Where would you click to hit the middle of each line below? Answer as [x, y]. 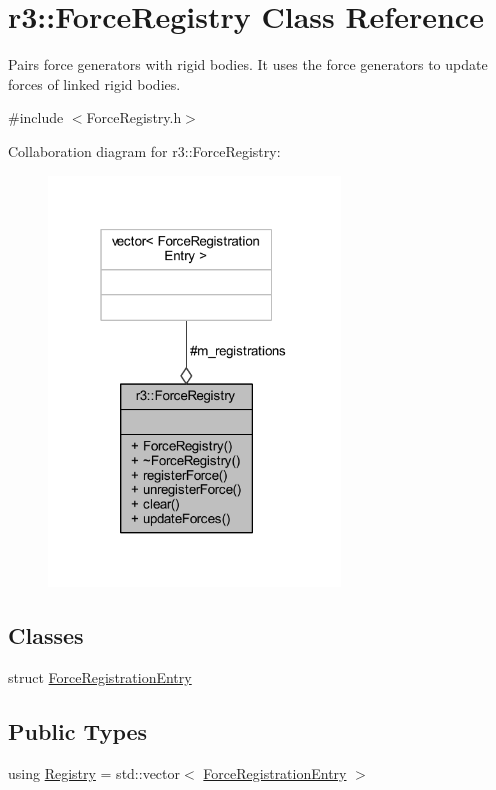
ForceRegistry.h [134, 117]
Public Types [78, 730]
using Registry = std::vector [94, 772]
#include [36, 117]
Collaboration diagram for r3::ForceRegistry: [144, 150]
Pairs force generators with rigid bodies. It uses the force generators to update [248, 64]
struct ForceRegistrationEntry [100, 676]
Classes [46, 635]
